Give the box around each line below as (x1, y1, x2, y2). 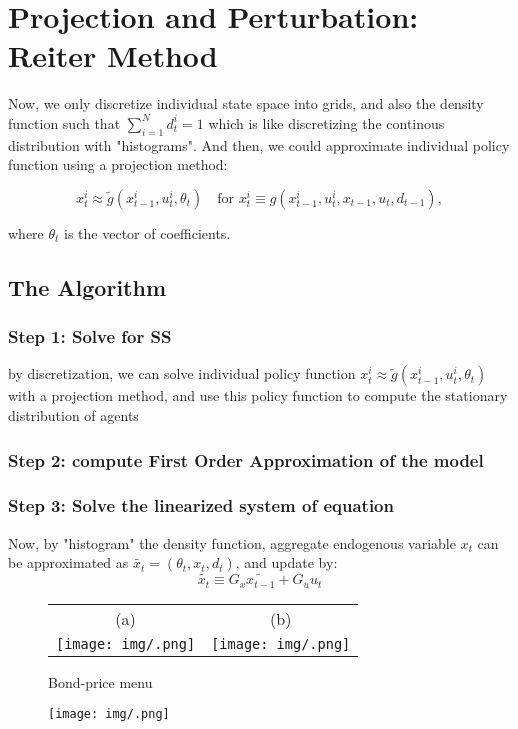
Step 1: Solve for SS (8, 324, 172, 349)
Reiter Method (8, 35, 218, 76)
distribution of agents (8, 405, 139, 426)
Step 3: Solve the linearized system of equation (8, 493, 394, 518)
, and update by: (235, 552, 338, 573)
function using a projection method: (8, 154, 228, 175)
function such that (8, 112, 121, 133)
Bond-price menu (48, 671, 153, 692)
